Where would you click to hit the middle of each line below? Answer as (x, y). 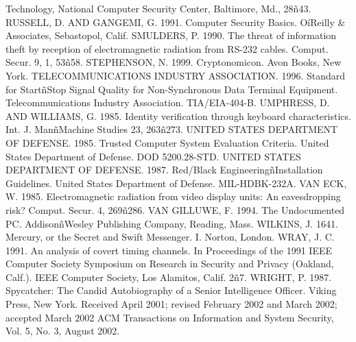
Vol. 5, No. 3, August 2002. (63, 331)
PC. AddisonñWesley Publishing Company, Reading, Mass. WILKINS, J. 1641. (172, 223)
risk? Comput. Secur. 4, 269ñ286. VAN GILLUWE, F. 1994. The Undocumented (175, 209)
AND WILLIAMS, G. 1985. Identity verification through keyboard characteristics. (178, 115)
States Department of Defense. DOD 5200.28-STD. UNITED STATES (153, 156)
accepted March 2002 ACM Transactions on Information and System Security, (170, 317)
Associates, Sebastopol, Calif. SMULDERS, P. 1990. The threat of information (171, 35)
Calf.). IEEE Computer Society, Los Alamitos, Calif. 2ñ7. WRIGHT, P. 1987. (169, 277)
